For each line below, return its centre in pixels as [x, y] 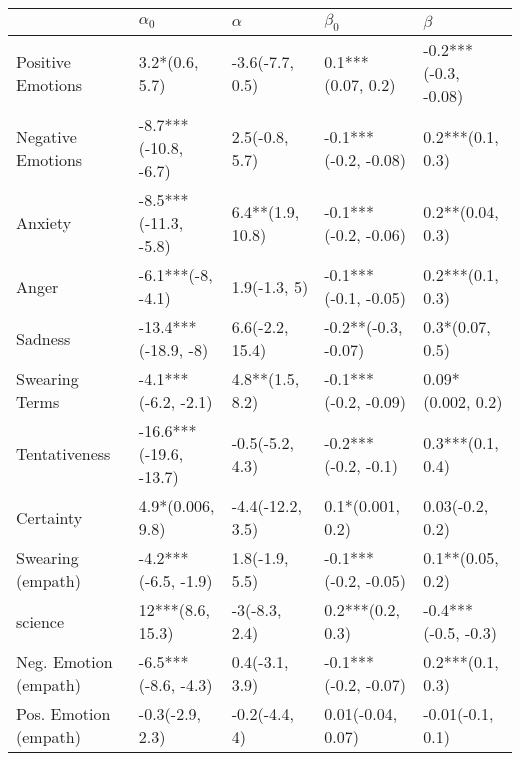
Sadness [43, 338]
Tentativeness [63, 454]
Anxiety [44, 223]
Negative [46, 136]
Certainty [49, 517]
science [40, 621]
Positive [43, 61]
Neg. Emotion [64, 662]
